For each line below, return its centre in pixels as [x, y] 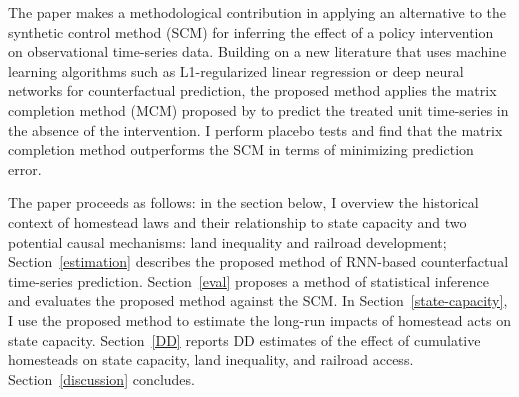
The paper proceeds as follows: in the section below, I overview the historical [243, 202]
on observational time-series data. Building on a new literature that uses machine [257, 51]
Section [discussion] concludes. [101, 378]
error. [25, 168]
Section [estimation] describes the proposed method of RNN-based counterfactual [258, 261]
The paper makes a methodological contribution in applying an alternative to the [257, 12]
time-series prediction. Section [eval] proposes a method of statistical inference [248, 280]
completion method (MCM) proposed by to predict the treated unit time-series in [258, 109]
